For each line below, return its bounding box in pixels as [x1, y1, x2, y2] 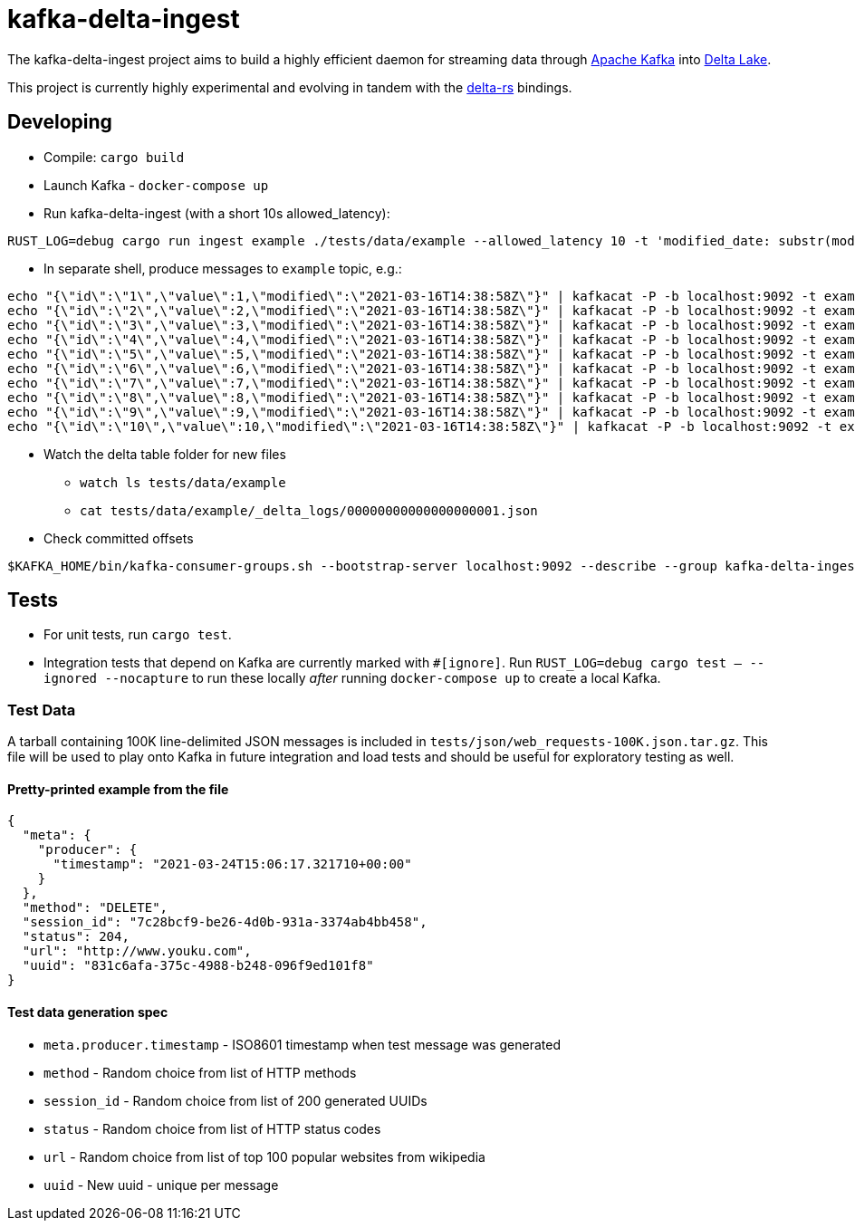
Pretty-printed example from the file [7, 781, 229, 797]
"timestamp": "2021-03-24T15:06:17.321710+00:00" [53, 857, 412, 872]
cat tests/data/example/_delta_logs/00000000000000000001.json [80, 503, 538, 518]
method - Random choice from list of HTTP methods [43, 1064, 357, 1080]
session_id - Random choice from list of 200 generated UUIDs [43, 1092, 427, 1108]
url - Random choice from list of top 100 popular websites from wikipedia [43, 1148, 485, 1165]
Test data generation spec [7, 1004, 168, 1021]
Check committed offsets [43, 530, 194, 546]
